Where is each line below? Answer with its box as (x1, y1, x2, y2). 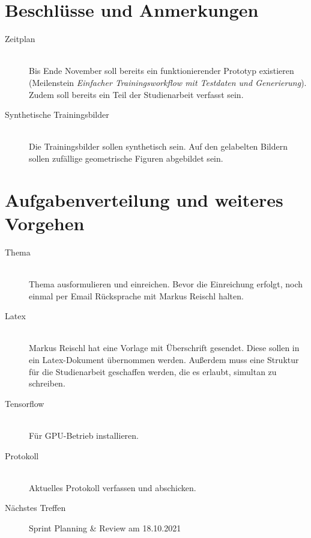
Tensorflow (5, 397, 44, 409)
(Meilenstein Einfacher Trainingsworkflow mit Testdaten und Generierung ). (29, 76, 307, 88)
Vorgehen (5, 210, 85, 235)
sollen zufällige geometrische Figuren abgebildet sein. (29, 151, 223, 164)
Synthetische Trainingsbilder (5, 108, 109, 121)
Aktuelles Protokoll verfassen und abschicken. (29, 481, 196, 494)
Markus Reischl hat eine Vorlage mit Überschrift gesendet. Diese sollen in (29, 341, 300, 354)
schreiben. (29, 377, 65, 390)
